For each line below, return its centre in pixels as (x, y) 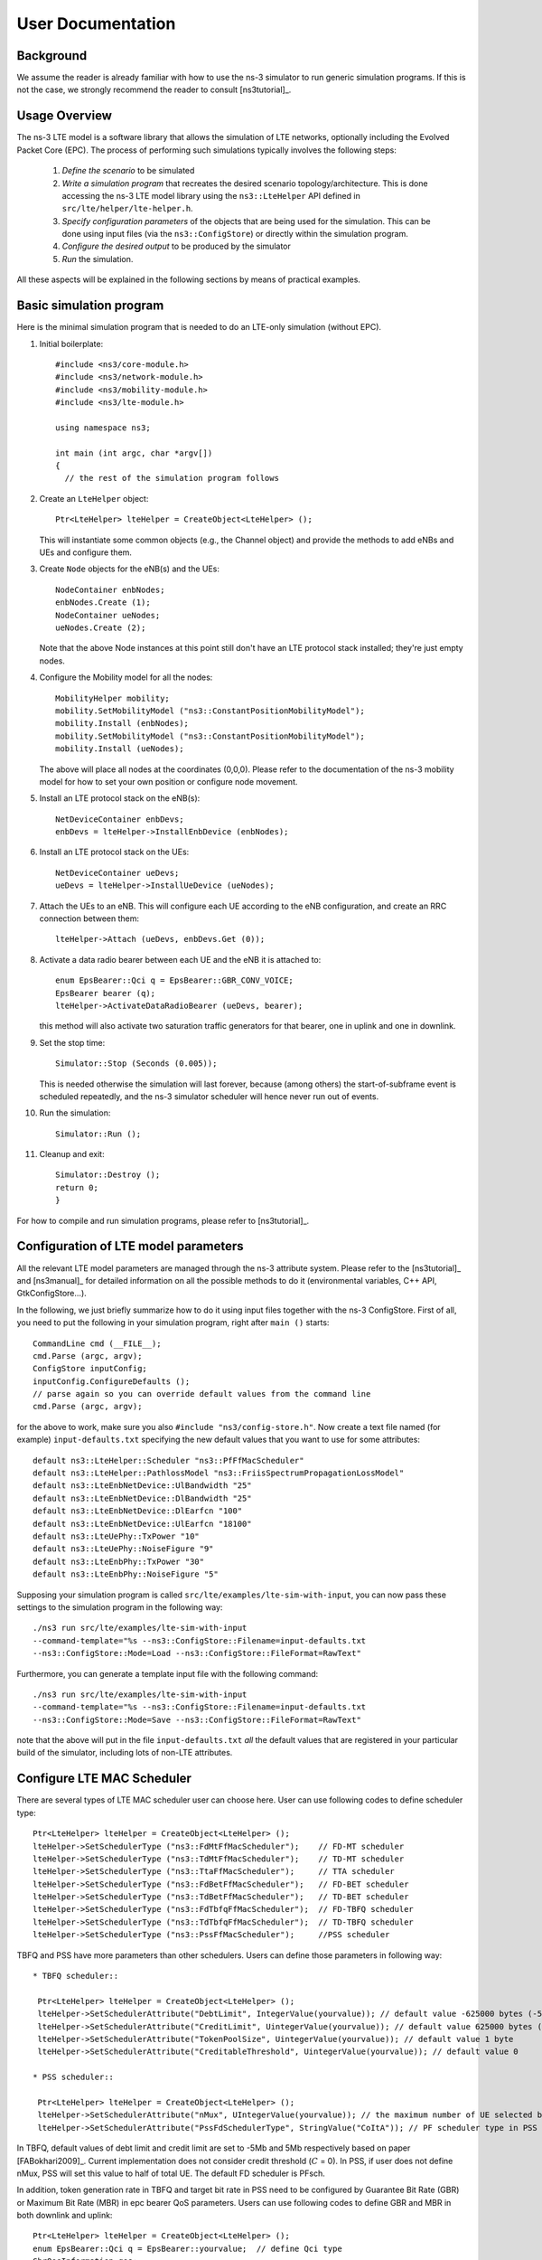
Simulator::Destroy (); (108, 1175)
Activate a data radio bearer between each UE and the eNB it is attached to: (180, 959)
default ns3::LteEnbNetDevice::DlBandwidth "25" (142, 1498)
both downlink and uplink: (65, 2216)
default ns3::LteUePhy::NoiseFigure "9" (123, 1549)
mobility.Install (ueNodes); (120, 749)
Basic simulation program (90, 306)
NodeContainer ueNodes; (108, 615)
